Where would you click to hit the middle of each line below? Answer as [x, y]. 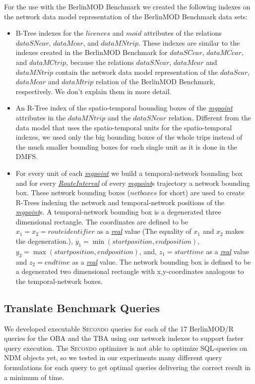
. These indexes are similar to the [189, 42]
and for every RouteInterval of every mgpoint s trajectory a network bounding [133, 183]
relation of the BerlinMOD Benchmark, [155, 82]
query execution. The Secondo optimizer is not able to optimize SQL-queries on [126, 348]
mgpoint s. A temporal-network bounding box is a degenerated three [118, 212]
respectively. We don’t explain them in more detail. [94, 91]
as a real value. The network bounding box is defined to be [161, 261]
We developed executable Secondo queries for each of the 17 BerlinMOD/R [119, 328]
